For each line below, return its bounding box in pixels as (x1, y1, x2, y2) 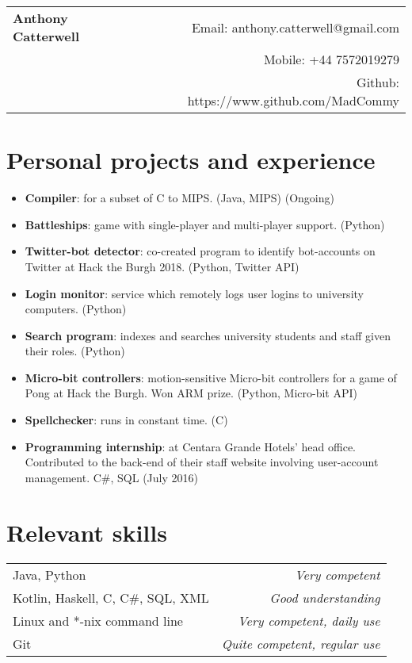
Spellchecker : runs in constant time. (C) (25, 412, 228, 428)
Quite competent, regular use (221, 634, 380, 653)
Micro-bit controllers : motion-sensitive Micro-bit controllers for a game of (25, 369, 397, 385)
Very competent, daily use (237, 611, 380, 630)
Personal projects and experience (6, 144, 376, 176)
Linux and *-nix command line (13, 611, 183, 630)
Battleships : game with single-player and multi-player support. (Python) (25, 216, 385, 232)
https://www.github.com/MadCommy (187, 91, 399, 109)
